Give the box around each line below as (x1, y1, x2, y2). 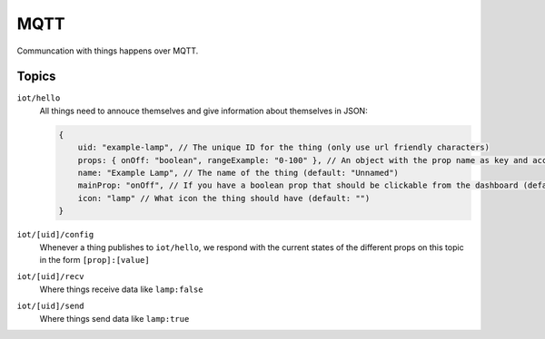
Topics (16, 69, 56, 84)
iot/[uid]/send (16, 301, 85, 312)
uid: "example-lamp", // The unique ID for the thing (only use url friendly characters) (77, 142, 490, 153)
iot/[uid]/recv (16, 272, 85, 282)
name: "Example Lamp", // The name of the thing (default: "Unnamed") (77, 168, 400, 178)
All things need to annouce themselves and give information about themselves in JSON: (39, 105, 368, 116)
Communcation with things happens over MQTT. (16, 45, 199, 56)
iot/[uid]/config (16, 229, 94, 240)
